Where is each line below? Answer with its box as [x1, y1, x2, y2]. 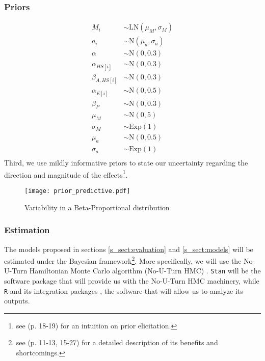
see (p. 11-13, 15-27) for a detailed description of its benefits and [16, 337, 218, 348]
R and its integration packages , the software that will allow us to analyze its [4, 285, 243, 296]
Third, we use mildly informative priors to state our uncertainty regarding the [4, 157, 248, 168]
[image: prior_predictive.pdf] [24, 187, 130, 195]
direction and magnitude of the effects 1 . [4, 168, 128, 180]
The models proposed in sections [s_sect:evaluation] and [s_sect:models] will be [4, 243, 253, 254]
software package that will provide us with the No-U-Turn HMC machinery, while [4, 275, 259, 286]
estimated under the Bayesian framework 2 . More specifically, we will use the [4, 254, 242, 266]
